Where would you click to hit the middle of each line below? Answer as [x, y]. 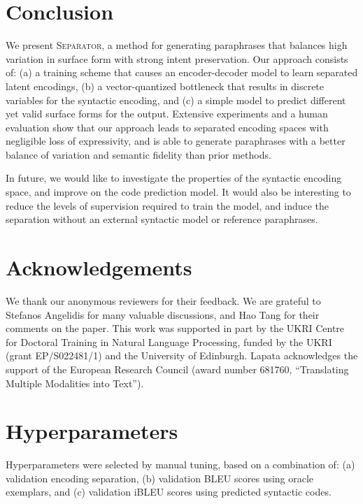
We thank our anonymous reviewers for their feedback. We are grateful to [163, 300]
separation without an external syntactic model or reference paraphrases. [162, 219]
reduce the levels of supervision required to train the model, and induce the [168, 205]
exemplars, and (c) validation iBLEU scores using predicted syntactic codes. [169, 492]
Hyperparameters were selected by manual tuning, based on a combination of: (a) [180, 465]
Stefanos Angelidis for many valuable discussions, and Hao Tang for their [163, 314]
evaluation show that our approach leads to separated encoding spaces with [167, 127]
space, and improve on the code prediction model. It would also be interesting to [178, 192]
